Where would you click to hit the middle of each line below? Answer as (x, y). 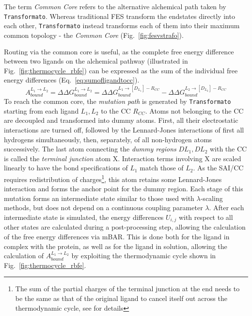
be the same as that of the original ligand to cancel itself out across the (121, 298)
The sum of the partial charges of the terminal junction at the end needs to (127, 289)
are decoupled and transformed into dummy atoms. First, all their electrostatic (121, 120)
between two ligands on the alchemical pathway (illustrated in (96, 61)
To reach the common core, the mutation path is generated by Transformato (118, 101)
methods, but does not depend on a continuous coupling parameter (103, 208)
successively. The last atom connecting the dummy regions (90, 149)
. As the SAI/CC (218, 168)
